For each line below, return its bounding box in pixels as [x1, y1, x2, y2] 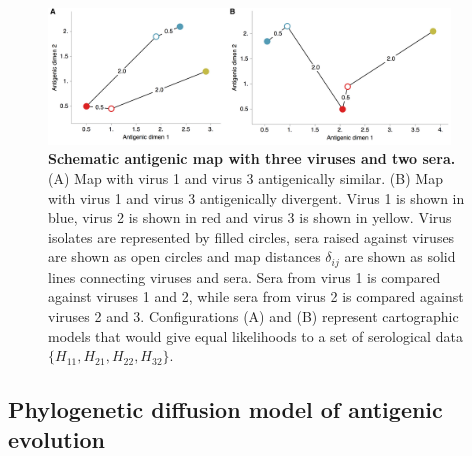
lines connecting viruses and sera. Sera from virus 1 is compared [48, 266, 441, 287]
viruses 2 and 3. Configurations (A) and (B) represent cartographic [48, 306, 459, 327]
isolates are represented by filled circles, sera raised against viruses [48, 226, 455, 247]
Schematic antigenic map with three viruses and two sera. [48, 148, 456, 169]
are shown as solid [344, 246, 456, 267]
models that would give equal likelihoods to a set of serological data [48, 325, 463, 346]
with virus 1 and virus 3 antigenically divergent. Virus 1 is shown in [48, 187, 465, 208]
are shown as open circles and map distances [48, 246, 321, 267]
